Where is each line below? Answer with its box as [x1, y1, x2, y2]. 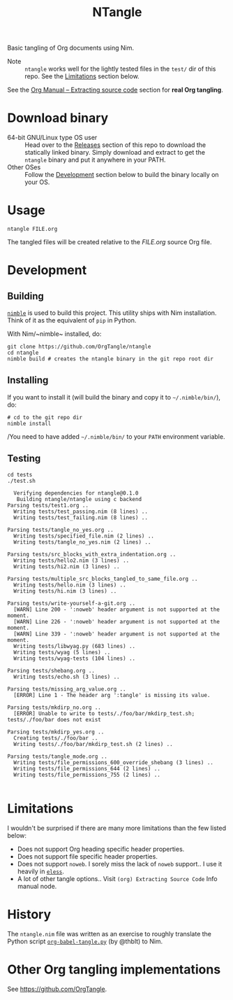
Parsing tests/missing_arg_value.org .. [7, 685, 127, 693]
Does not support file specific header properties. [17, 852, 158, 861]
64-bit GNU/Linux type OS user [7, 134, 98, 142]
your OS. [24, 178, 50, 186]
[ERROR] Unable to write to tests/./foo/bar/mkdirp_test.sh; [13, 710, 195, 717]
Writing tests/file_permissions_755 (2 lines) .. [13, 771, 160, 778]
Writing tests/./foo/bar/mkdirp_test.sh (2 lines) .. [13, 740, 173, 747]
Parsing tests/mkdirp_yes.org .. [7, 728, 105, 735]
